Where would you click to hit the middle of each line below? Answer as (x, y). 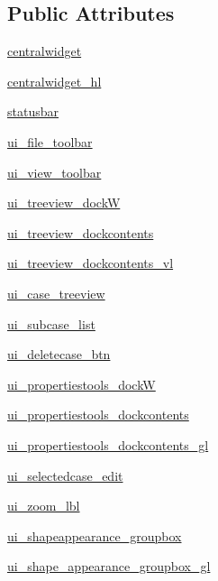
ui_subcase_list (51, 323)
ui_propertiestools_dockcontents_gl (108, 444)
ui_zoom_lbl (44, 506)
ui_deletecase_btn (59, 354)
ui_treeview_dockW (64, 203)
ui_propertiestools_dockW (82, 384)
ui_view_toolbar (54, 172)
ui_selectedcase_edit (65, 475)
